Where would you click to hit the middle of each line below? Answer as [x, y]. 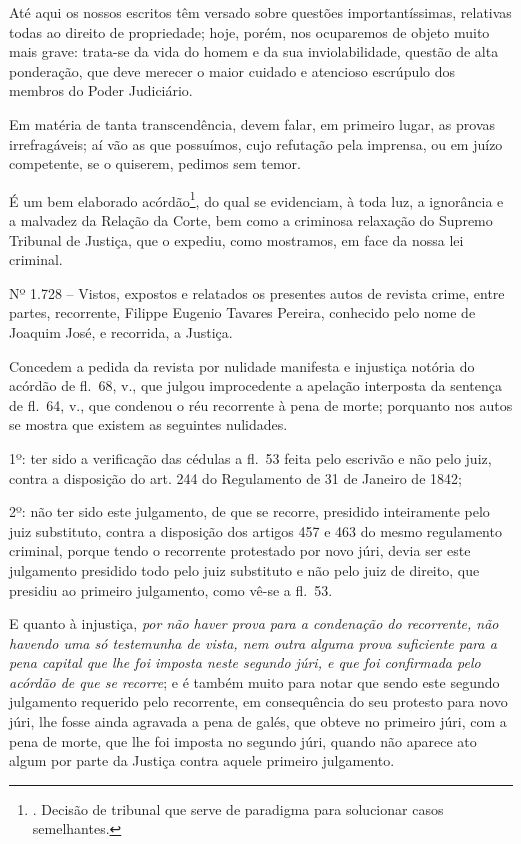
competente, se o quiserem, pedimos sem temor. [155, 163]
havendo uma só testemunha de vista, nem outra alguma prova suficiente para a [253, 642]
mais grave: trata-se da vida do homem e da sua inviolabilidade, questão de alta [254, 51]
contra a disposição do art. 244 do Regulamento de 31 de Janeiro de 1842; [235, 477]
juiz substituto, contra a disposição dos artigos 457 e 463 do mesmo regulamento [255, 530]
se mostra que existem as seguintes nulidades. [148, 424]
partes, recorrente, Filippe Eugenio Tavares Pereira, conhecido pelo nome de [242, 312]
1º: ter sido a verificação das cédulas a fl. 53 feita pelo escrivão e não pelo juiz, [250, 457]
